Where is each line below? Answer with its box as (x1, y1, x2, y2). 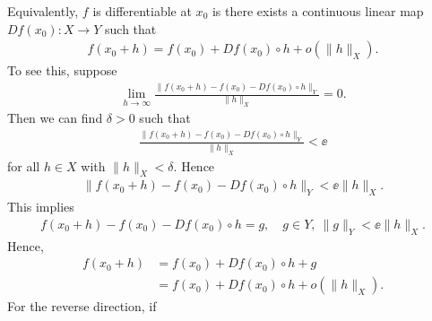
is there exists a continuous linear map (212, 2, 424, 20)
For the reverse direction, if (7, 297, 157, 316)
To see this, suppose (7, 61, 117, 80)
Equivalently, (7, 2, 79, 20)
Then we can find (7, 108, 103, 127)
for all (7, 156, 40, 175)
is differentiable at (92, 2, 192, 20)
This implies (7, 197, 74, 216)
